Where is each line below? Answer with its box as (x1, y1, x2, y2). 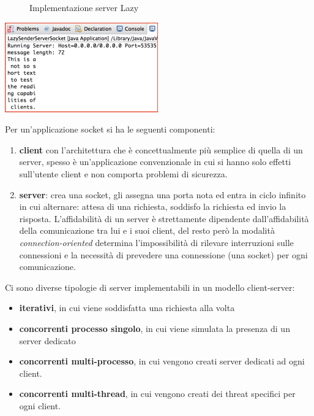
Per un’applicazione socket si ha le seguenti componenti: (5, 123, 215, 136)
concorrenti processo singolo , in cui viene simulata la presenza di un (19, 322, 290, 334)
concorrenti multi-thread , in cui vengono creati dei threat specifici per (19, 387, 296, 400)
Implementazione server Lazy (29, 1, 139, 13)
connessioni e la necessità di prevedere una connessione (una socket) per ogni (19, 248, 308, 261)
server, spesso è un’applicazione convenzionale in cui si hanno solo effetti (19, 155, 291, 168)
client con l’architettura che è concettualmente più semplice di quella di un (19, 143, 303, 156)
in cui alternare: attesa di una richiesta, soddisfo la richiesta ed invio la (19, 200, 286, 213)
